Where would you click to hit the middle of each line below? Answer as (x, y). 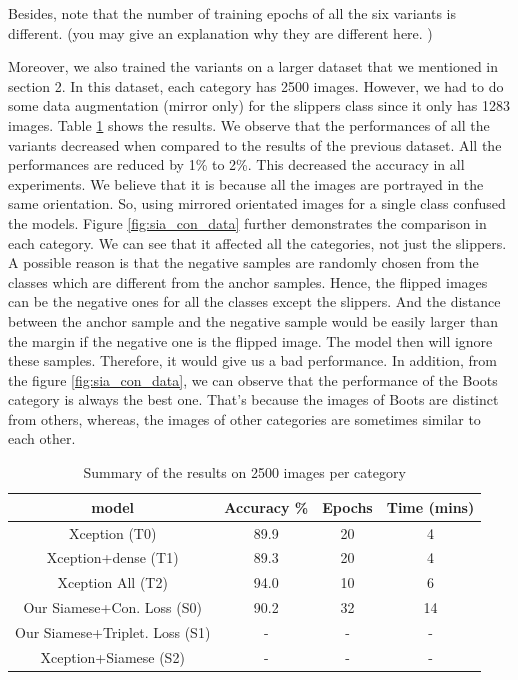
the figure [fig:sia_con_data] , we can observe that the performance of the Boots (253, 379)
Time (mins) (430, 506)
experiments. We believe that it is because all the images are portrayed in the (246, 183)
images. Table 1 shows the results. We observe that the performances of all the (249, 124)
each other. (42, 438)
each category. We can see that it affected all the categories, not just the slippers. (257, 242)
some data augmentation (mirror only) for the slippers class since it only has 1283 (259, 105)
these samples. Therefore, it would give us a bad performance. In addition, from (252, 360)
